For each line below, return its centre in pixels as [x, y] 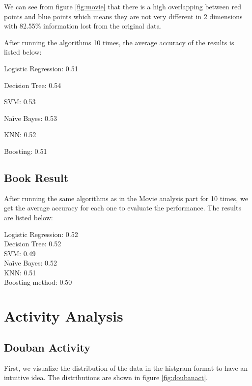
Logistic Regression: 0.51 [41, 68]
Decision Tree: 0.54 [33, 85]
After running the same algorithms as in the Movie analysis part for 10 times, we [126, 198]
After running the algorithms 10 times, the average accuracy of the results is [119, 42]
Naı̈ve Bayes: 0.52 [30, 263]
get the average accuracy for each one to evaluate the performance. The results [123, 208]
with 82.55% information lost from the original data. [83, 26]
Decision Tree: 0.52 [33, 244]
